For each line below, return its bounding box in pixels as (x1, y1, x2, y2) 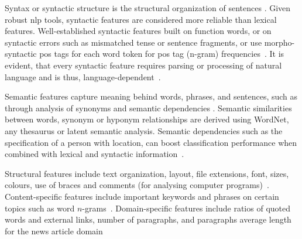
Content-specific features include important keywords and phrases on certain (5, 190, 279, 202)
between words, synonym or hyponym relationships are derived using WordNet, (5, 113, 289, 125)
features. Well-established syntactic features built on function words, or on (5, 25, 272, 37)
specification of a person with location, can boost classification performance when (5, 136, 297, 148)
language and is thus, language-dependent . (5, 70, 161, 83)
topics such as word (5, 202, 75, 214)
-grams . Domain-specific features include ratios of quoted (82, 202, 290, 214)
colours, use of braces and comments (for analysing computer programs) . (5, 179, 269, 191)
